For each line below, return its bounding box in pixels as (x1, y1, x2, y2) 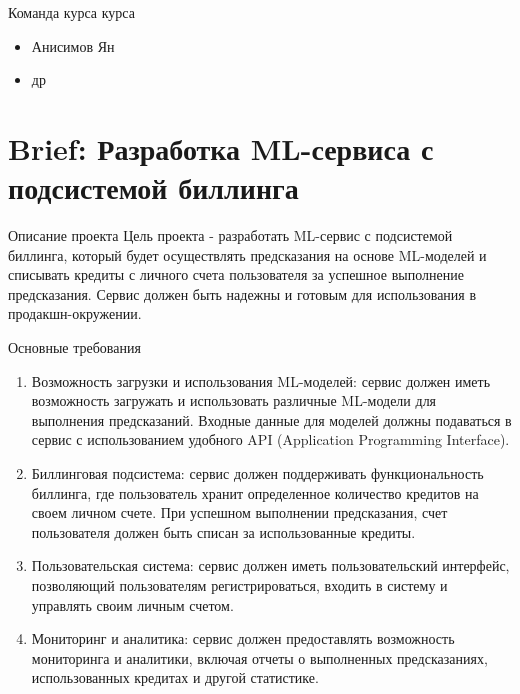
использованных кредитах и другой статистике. (31, 667, 319, 688)
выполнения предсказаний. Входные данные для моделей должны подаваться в (31, 409, 512, 430)
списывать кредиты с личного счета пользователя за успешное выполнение (8, 264, 464, 285)
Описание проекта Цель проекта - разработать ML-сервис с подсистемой (8, 225, 453, 246)
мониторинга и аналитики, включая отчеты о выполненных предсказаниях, (31, 647, 488, 668)
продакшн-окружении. (8, 303, 142, 324)
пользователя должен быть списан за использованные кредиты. (31, 521, 416, 542)
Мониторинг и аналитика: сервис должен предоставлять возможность (31, 628, 455, 649)
